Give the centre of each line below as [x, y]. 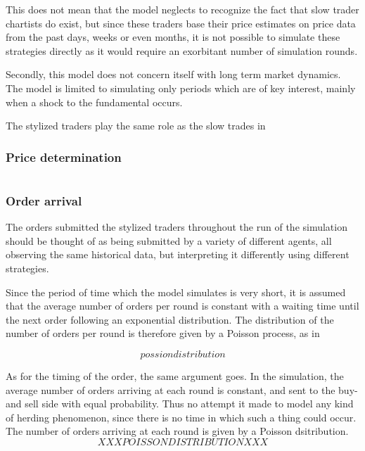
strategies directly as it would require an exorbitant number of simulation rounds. [182, 50]
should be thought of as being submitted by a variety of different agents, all [169, 240]
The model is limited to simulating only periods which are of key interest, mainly [181, 88]
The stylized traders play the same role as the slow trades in [136, 126]
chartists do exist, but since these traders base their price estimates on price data [181, 23]
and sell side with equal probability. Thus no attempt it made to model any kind [180, 404]
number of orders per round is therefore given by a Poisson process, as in [163, 333]
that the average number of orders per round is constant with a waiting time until [182, 306]
